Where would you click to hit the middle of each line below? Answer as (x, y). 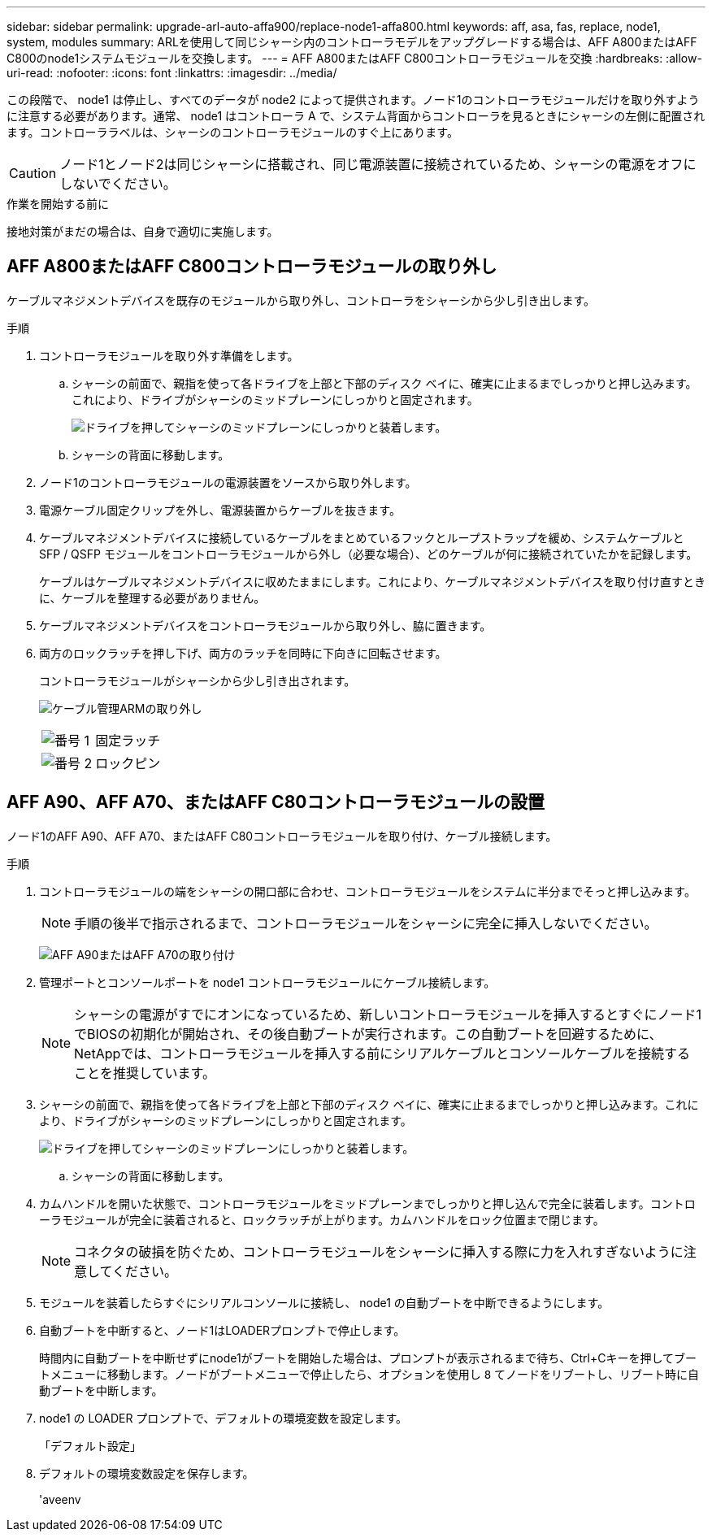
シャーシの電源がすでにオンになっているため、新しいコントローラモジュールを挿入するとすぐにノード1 (388, 1014)
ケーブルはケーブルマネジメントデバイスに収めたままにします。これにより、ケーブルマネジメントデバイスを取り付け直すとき (372, 581)
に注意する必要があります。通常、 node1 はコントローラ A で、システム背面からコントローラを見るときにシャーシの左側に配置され (356, 116)
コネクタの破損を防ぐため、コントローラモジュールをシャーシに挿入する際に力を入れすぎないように (379, 1251)
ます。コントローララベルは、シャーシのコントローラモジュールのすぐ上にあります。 (232, 132)
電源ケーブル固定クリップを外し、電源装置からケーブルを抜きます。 (220, 510)
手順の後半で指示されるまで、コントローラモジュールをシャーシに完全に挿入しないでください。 (366, 923)
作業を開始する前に (58, 204)
